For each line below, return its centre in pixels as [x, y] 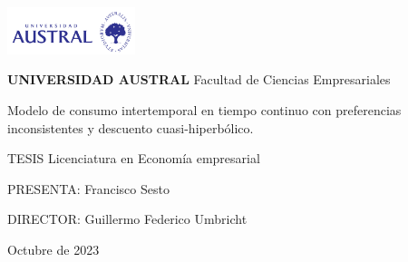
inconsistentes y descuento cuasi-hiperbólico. [131, 127]
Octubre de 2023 [53, 249]
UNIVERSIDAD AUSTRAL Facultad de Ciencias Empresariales [199, 79]
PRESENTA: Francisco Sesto [88, 188]
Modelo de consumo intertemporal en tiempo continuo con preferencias [204, 110]
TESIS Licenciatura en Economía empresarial [134, 158]
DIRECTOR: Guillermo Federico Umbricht [127, 219]
